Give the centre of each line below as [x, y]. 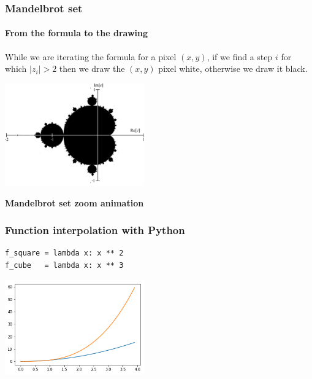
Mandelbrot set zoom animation [74, 202]
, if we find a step [240, 56]
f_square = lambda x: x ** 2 [64, 253]
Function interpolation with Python [95, 230]
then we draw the [92, 68]
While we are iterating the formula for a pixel [91, 56]
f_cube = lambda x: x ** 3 [64, 266]
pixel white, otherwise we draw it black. [233, 68]
